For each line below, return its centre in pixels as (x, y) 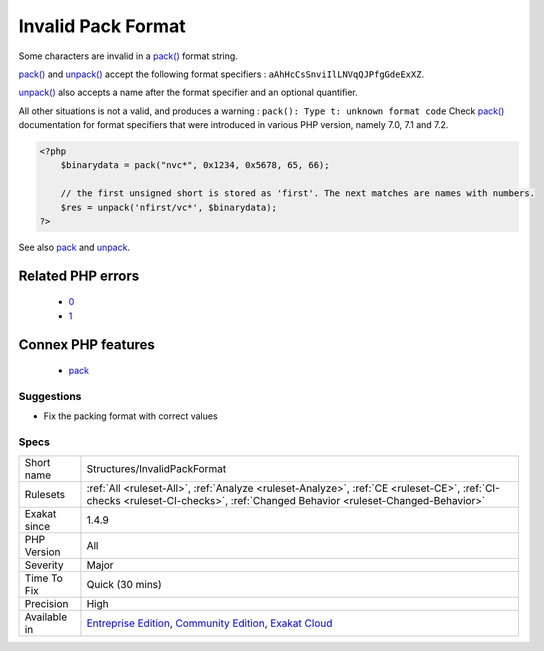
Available (46, 617)
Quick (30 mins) (124, 584)
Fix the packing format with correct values (131, 416)
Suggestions (50, 396)
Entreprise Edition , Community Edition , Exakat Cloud (209, 623)
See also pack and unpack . (74, 247)
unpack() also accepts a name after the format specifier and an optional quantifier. (188, 92)
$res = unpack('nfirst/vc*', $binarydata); (168, 207)
